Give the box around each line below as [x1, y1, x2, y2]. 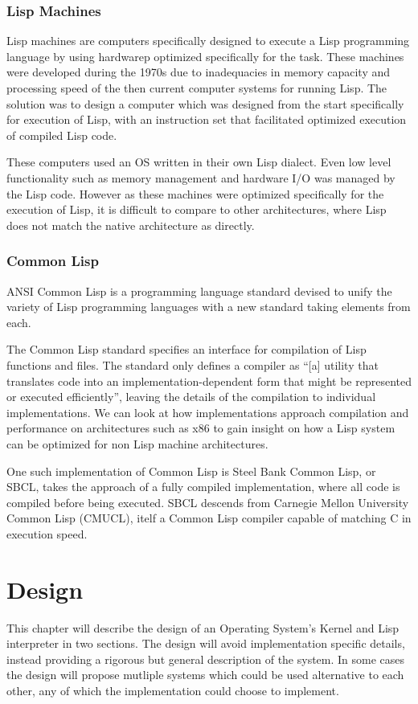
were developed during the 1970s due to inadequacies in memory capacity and [6, 63, 391, 80]
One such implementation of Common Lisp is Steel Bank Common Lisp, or [6, 462, 376, 479]
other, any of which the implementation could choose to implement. [6, 681, 339, 698]
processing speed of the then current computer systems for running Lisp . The [6, 80, 387, 96]
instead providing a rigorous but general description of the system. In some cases [6, 650, 405, 667]
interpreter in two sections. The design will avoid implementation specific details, [6, 635, 405, 652]
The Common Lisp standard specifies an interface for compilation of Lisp [6, 341, 367, 358]
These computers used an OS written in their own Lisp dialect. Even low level [6, 153, 391, 170]
